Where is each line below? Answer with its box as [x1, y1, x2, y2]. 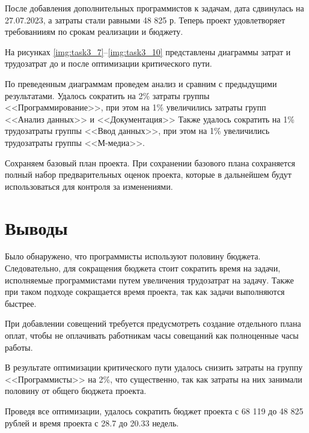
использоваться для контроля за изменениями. [5, 180, 173, 192]
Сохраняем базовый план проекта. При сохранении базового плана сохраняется [5, 156, 295, 169]
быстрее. [5, 297, 37, 309]
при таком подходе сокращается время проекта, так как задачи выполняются [5, 285, 285, 298]
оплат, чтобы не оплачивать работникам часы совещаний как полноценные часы [5, 329, 299, 341]
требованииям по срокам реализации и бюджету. [5, 25, 183, 38]
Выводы [5, 215, 68, 240]
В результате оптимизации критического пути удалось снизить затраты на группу [5, 361, 303, 374]
